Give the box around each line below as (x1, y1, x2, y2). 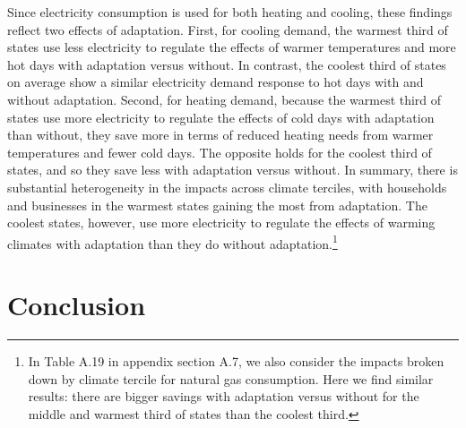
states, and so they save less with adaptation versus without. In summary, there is (7, 160, 458, 179)
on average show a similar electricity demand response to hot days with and (7, 73, 424, 91)
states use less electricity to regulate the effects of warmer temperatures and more (7, 38, 456, 56)
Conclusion (7, 287, 146, 323)
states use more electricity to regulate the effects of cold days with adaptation (7, 107, 435, 126)
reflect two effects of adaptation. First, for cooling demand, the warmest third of (7, 20, 448, 39)
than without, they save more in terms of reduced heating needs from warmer (7, 125, 434, 144)
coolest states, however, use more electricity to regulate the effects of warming (7, 213, 436, 232)
